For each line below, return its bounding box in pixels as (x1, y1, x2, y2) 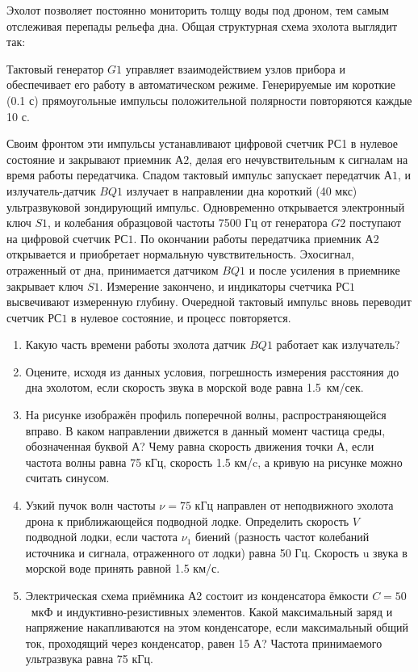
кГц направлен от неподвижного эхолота (194, 497, 394, 514)
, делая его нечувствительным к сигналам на (189, 150, 408, 167)
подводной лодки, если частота (25, 528, 178, 545)
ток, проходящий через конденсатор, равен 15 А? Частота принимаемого (25, 634, 382, 651)
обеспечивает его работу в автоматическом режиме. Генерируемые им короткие (6, 76, 396, 93)
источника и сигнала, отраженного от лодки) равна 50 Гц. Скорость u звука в (25, 544, 408, 561)
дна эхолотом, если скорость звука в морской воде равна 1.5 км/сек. (25, 379, 364, 396)
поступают (349, 214, 402, 231)
